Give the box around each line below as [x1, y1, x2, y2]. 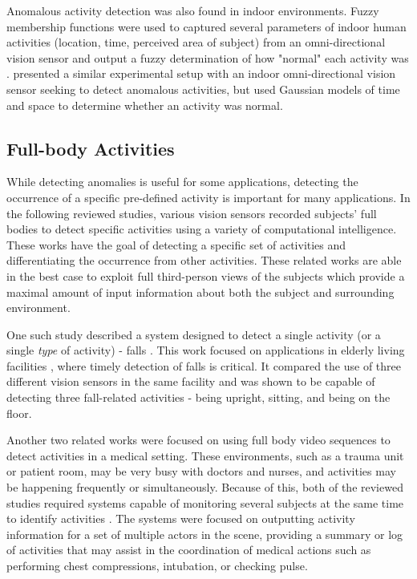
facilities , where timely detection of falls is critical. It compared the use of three [6, 357, 401, 374]
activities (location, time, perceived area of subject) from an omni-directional [6, 34, 386, 51]
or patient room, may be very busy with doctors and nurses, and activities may [6, 463, 396, 480]
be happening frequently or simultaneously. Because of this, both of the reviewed [6, 479, 403, 496]
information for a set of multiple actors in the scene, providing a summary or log [6, 525, 403, 542]
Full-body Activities [6, 136, 175, 160]
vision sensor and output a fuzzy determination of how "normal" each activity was [6, 49, 409, 66]
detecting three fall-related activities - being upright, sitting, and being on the [6, 389, 391, 406]
